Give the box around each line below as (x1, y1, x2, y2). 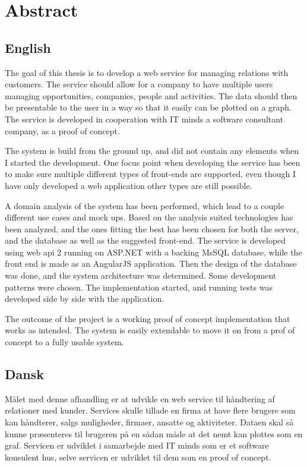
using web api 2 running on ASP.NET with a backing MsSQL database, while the (5, 245, 302, 258)
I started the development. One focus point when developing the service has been (5, 156, 300, 168)
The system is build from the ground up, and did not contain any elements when (5, 144, 299, 157)
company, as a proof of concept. (5, 124, 120, 137)
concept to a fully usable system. (5, 336, 124, 348)
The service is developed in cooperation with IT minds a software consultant (5, 112, 284, 125)
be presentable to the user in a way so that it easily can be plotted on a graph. (5, 101, 292, 113)
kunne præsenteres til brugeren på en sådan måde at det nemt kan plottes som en (5, 427, 303, 440)
